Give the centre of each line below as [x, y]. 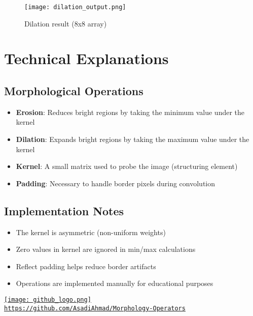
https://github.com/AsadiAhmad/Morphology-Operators [95, 308]
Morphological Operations [74, 91]
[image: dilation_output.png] [75, 7]
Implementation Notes [64, 210]
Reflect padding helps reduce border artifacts [86, 266]
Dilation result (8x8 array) [66, 23]
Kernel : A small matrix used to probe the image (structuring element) [127, 166]
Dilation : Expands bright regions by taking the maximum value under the [133, 139]
